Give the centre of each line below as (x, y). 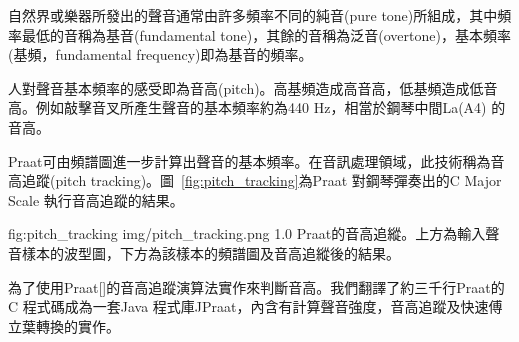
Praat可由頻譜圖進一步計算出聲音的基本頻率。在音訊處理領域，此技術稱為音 (256, 160)
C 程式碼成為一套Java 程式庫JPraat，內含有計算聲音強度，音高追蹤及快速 (248, 306)
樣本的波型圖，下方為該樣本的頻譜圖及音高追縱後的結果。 (210, 252)
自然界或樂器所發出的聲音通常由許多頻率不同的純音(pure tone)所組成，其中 (253, 15)
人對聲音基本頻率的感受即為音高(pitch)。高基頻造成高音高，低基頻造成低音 (253, 87)
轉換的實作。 (77, 325)
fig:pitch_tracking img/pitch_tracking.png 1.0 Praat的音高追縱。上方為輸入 (247, 233)
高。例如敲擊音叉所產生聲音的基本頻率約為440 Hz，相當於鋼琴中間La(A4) (247, 107)
